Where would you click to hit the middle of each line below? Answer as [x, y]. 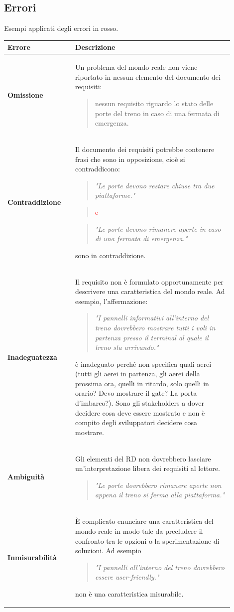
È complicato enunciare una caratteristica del [144, 521]
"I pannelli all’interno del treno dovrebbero [160, 567]
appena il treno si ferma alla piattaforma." [160, 495]
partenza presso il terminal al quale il [152, 337]
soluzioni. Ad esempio [108, 550]
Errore [19, 47]
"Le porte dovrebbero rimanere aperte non [158, 485]
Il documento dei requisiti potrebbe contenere [145, 149]
